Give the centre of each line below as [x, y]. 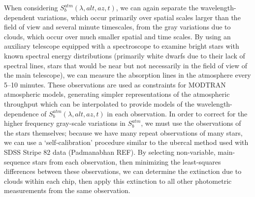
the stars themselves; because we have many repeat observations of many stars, [123, 132]
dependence [21, 113]
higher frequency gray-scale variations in [65, 123]
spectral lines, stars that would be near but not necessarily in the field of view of [126, 65]
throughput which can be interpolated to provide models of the [99, 103]
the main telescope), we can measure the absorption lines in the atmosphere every [127, 75]
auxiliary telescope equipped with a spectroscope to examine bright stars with [122, 46]
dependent [20, 17]
